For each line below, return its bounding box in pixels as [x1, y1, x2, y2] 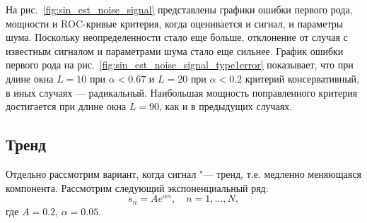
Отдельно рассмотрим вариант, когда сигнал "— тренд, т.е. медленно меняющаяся [6, 166, 361, 181]
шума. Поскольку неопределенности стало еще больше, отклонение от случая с [6, 30, 348, 44]
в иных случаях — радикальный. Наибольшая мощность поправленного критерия [6, 85, 358, 100]
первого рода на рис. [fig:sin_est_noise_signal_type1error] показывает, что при [6, 57, 354, 72]
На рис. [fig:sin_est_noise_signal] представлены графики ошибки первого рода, [6, 2, 353, 16]
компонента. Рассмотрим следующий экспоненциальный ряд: [6, 180, 269, 195]
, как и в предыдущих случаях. [159, 99, 293, 114]
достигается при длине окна [6, 99, 127, 114]
